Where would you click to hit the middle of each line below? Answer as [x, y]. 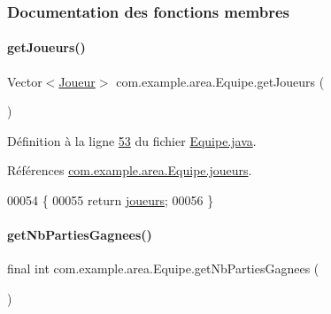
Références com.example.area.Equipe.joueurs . [130, 170]
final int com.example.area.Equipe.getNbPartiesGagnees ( [163, 268]
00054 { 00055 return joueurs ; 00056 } [111, 200]
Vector [25, 81]
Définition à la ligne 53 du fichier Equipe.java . [132, 140]
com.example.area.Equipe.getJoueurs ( [220, 81]
